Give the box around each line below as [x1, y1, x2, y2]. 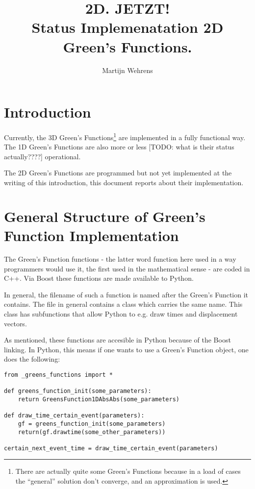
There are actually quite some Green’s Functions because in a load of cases [15, 466, 241, 476]
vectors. [4, 318, 27, 328]
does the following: [4, 354, 60, 364]
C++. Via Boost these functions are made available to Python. [4, 273, 194, 283]
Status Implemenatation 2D [31, 17, 224, 37]
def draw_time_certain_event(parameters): [4, 412, 145, 419]
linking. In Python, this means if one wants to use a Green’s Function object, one [4, 344, 249, 354]
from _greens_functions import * [4, 371, 113, 378]
